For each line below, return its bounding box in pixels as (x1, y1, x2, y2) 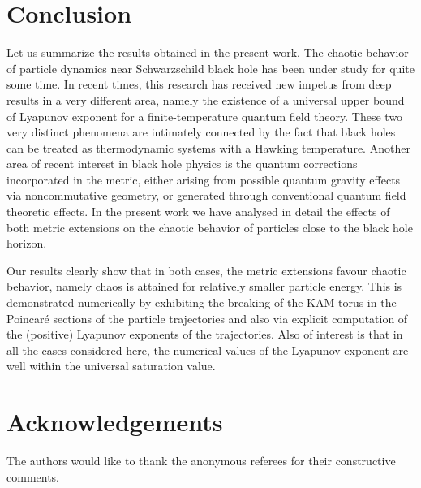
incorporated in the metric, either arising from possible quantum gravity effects (6, 171, 401, 188)
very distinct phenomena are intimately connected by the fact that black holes (6, 123, 396, 140)
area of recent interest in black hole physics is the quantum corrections (6, 155, 358, 172)
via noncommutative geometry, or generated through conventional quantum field (6, 187, 406, 204)
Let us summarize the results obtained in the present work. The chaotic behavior (6, 44, 409, 61)
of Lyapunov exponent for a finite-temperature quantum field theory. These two (6, 107, 403, 124)
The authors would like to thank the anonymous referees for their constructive (6, 452, 396, 469)
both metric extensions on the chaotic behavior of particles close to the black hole (6, 218, 413, 235)
